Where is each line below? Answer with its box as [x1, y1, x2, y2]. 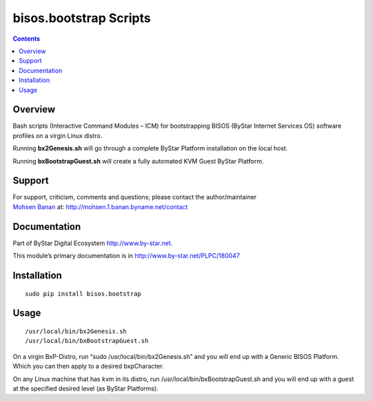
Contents [12, 35, 41, 43]
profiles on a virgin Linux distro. [12, 131, 103, 139]
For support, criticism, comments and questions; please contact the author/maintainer [12, 193, 257, 202]
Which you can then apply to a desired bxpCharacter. [12, 362, 165, 371]
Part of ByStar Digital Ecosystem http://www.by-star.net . [12, 239, 173, 247]
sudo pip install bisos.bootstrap [25, 290, 141, 297]
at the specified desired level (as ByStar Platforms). [12, 384, 158, 393]
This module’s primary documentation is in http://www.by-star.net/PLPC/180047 [12, 252, 240, 260]
